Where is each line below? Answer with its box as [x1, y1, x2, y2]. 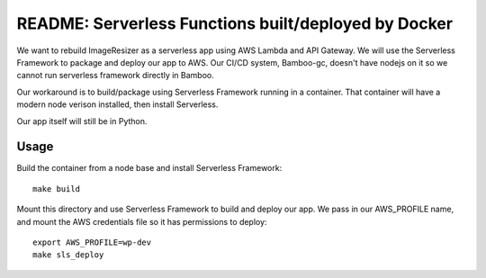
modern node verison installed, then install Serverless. [16, 99, 219, 110]
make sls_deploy [32, 250, 104, 260]
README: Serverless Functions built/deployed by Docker [16, 13, 454, 33]
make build [32, 184, 81, 193]
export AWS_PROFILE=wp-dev [32, 237, 152, 247]
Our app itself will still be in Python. [16, 115, 148, 126]
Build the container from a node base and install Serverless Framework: [16, 163, 283, 174]
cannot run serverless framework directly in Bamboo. [16, 70, 215, 81]
